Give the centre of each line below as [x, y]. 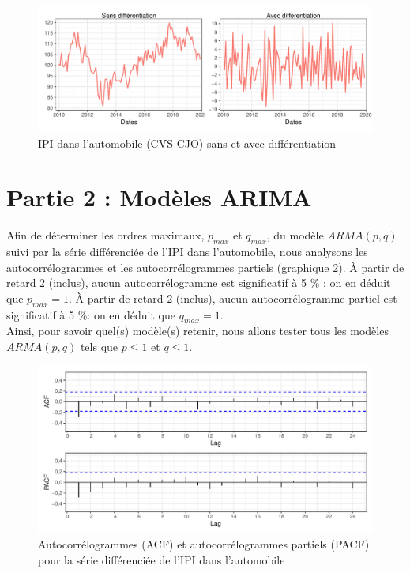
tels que [99, 347]
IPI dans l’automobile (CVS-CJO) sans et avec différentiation [187, 143]
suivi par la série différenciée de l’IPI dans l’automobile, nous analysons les [187, 252]
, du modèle [295, 235]
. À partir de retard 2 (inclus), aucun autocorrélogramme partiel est [233, 298]
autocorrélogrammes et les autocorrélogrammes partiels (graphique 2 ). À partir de [205, 267]
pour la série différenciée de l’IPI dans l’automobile [162, 559]
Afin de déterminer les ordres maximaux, [105, 235]
